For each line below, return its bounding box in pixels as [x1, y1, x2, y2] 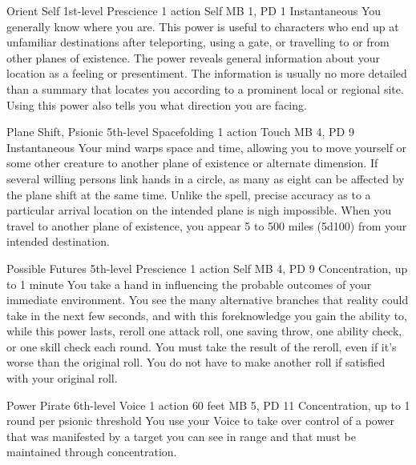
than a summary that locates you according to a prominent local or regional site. [6, 80, 404, 97]
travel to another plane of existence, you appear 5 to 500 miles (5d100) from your [6, 217, 407, 234]
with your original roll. [6, 370, 118, 387]
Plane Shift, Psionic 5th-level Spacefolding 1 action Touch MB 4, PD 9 [6, 123, 354, 140]
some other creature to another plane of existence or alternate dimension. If [6, 154, 378, 171]
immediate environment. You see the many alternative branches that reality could [6, 291, 409, 308]
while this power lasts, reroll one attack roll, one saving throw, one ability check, [6, 323, 402, 339]
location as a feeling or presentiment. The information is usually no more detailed [6, 65, 407, 82]
